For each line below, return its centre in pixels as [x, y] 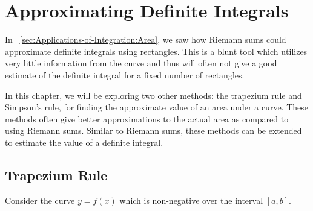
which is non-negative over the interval [191, 200]
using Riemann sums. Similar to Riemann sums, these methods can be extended [153, 131]
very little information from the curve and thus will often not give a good [141, 63]
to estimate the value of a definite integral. [84, 142]
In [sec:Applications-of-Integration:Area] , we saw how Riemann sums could [146, 39]
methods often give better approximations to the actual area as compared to [147, 118]
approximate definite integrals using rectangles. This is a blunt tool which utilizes [156, 51]
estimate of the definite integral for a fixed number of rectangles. [125, 74]
